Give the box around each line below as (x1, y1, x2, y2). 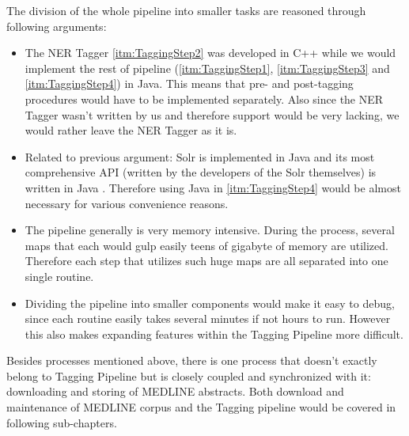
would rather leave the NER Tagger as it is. (25, 122, 237, 138)
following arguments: (6, 17, 107, 34)
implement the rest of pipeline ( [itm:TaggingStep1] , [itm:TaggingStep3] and (25, 59, 390, 76)
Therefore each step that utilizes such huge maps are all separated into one (25, 252, 388, 269)
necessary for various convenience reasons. (25, 195, 229, 211)
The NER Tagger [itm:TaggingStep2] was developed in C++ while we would (25, 44, 396, 61)
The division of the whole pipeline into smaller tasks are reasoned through (6, 2, 366, 18)
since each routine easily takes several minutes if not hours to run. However (25, 310, 391, 327)
